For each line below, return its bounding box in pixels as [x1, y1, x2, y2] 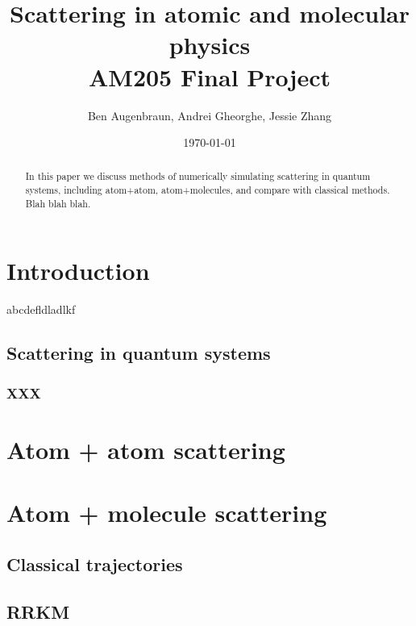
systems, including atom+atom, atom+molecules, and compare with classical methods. [25, 183, 390, 197]
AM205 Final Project [88, 60, 331, 93]
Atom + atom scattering [6, 432, 285, 465]
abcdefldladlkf [6, 301, 76, 318]
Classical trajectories [6, 551, 183, 576]
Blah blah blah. [25, 196, 91, 210]
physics [168, 28, 251, 61]
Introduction [6, 254, 150, 287]
